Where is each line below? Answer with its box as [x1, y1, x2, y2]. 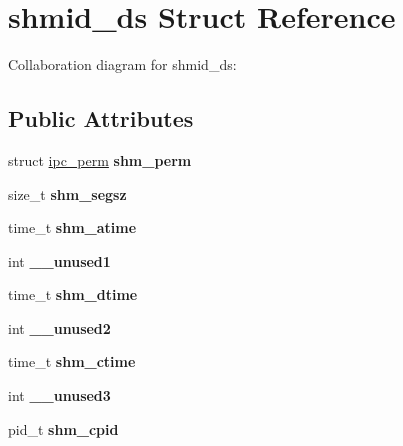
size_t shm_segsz [8, 183, 127, 204]
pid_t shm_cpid [8, 418, 119, 439]
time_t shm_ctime [8, 351, 136, 372]
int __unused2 [8, 317, 111, 338]
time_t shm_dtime [8, 284, 138, 305]
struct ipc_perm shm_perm [8, 149, 192, 170]
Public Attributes [8, 103, 194, 134]
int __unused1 [8, 250, 111, 271]
